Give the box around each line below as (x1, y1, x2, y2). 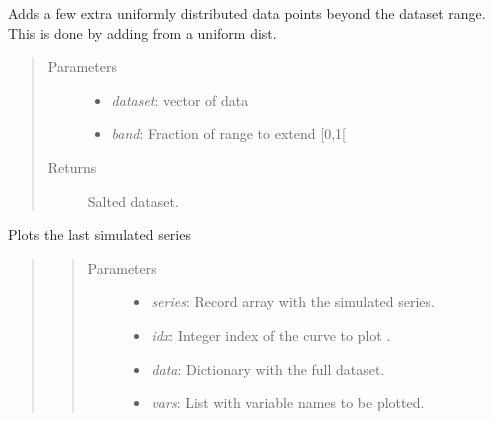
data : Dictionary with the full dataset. (151, 358, 385, 379)
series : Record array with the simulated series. (151, 291, 435, 312)
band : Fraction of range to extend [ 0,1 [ (111, 123, 346, 144)
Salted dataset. (87, 190, 179, 211)
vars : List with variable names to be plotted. (151, 392, 425, 413)
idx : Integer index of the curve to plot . (151, 324, 391, 345)
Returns (47, 156, 97, 177)
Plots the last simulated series (8, 224, 191, 245)
